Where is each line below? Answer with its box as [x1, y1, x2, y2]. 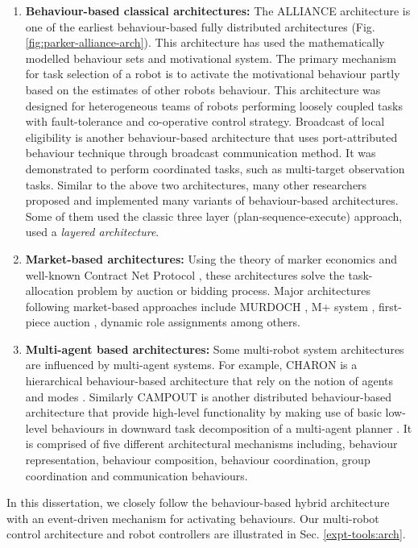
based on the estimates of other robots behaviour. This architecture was [25, 81, 381, 98]
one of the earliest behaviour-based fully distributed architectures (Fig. [25, 18, 375, 35]
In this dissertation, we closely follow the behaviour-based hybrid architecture [6, 494, 390, 511]
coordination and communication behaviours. [25, 467, 248, 484]
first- [379, 297, 402, 314]
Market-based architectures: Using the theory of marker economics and [25, 250, 398, 267]
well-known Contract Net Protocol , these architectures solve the [25, 266, 345, 283]
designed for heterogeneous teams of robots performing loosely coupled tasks [25, 97, 403, 114]
